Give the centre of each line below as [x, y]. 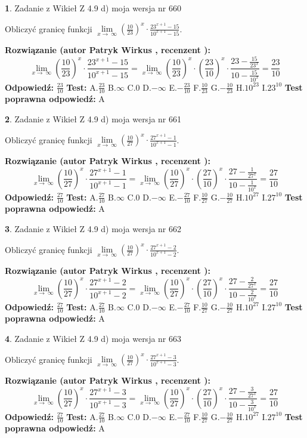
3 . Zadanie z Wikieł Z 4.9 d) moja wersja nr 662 [93, 228]
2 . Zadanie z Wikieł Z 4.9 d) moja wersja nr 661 [93, 118]
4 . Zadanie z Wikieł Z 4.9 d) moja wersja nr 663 [93, 338]
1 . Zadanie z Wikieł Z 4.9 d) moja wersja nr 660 [93, 8]
